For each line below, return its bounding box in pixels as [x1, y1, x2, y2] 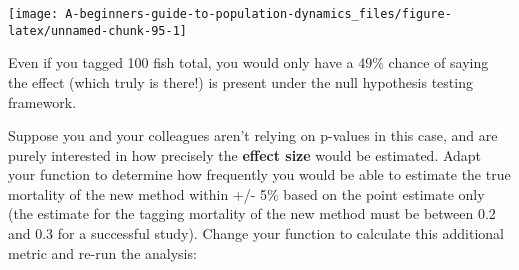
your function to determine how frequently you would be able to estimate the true [8, 164, 511, 185]
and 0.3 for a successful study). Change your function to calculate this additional [8, 223, 504, 244]
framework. [8, 91, 77, 112]
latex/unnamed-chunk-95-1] [8, 23, 187, 38]
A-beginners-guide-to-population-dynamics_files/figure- [65, 7, 452, 21]
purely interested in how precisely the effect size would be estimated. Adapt [8, 144, 482, 165]
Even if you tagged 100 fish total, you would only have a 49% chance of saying [8, 52, 489, 73]
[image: [8, 7, 59, 21]
